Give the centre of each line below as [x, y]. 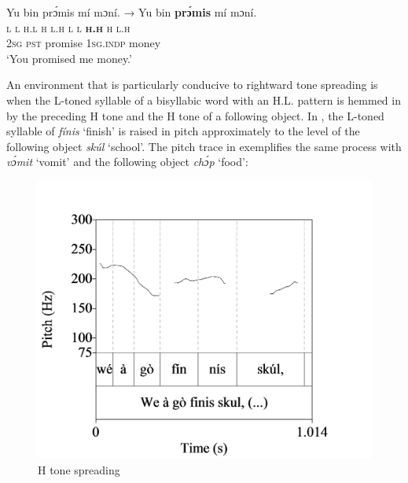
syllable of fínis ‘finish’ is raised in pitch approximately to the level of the [183, 131]
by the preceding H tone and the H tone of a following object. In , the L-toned [195, 115]
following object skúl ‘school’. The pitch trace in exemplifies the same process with [204, 146]
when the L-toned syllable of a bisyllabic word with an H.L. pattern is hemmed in [204, 100]
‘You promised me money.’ [69, 58]
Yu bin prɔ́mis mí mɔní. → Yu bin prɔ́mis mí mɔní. [132, 12]
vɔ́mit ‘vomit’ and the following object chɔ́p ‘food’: [127, 162]
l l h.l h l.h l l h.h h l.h [68, 27]
